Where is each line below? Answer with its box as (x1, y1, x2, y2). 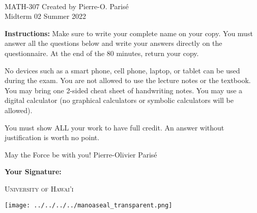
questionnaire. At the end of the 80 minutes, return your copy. (5, 47, 199, 58)
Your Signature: (5, 166, 62, 177)
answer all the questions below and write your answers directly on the (5, 38, 222, 48)
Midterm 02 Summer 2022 (5, 11, 86, 21)
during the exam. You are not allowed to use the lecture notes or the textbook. (5, 75, 251, 86)
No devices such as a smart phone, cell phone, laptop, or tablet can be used (5, 65, 240, 75)
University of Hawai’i (5, 183, 74, 194)
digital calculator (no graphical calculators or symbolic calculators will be (5, 95, 234, 105)
